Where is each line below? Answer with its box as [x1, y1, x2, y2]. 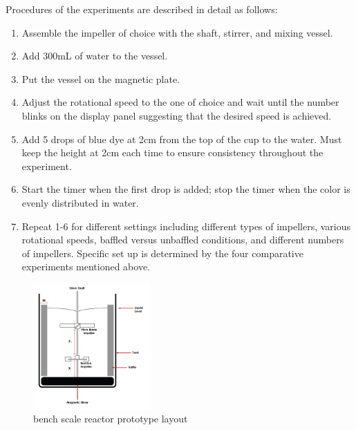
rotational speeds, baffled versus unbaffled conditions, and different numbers [21, 232, 344, 247]
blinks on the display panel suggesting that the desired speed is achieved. [21, 108, 332, 122]
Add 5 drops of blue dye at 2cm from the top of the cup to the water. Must [21, 131, 342, 146]
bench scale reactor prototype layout [33, 411, 188, 426]
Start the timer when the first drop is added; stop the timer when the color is [21, 182, 350, 196]
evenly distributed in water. [21, 195, 139, 209]
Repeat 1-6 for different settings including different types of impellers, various [21, 218, 351, 233]
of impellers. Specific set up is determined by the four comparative [21, 245, 303, 260]
